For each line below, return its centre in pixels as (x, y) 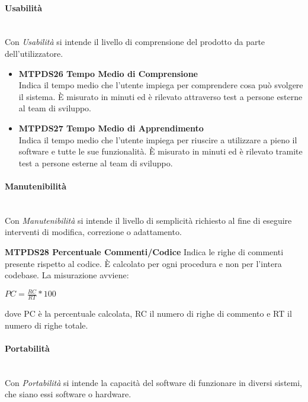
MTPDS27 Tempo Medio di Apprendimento (111, 128)
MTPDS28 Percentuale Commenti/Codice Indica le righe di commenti (144, 251)
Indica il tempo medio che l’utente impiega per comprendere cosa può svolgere (161, 85)
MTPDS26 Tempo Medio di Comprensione (108, 73)
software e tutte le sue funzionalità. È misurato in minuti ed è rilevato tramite (161, 151)
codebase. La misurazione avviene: (67, 275)
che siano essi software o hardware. (68, 394)
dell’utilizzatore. (34, 53)
